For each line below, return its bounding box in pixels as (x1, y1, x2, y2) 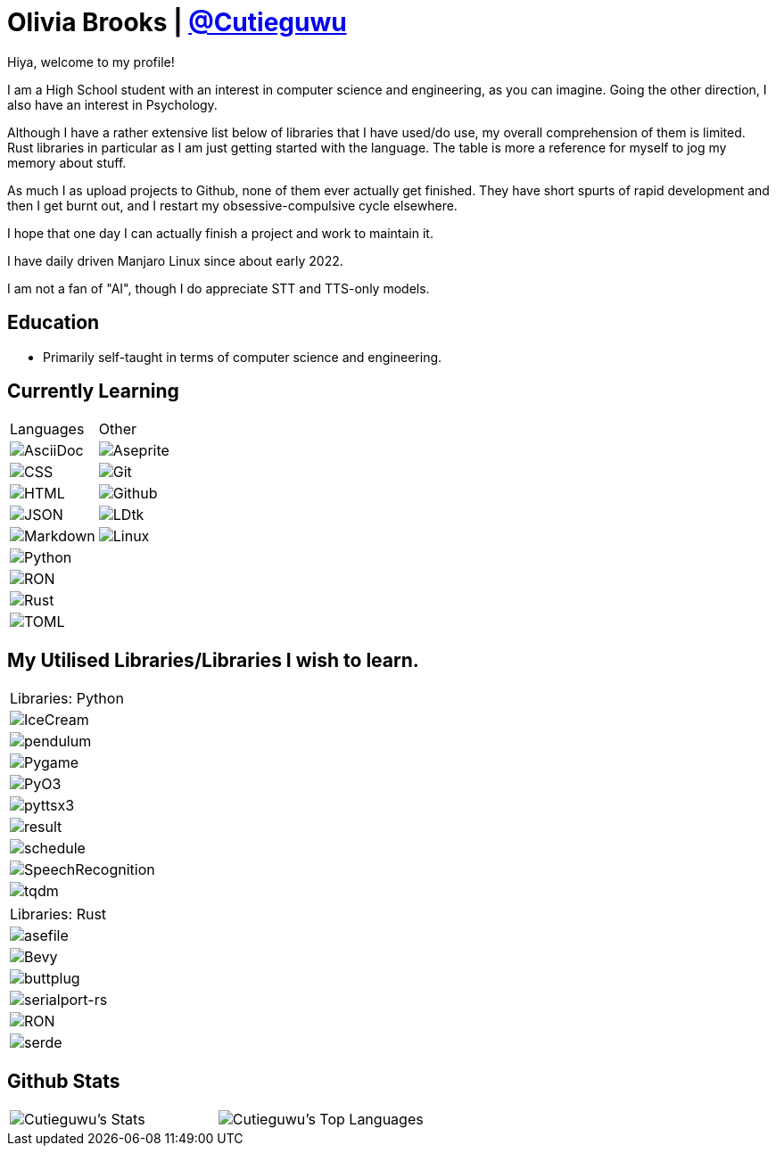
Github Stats (7, 1069, 120, 1092)
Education (7, 311, 100, 334)
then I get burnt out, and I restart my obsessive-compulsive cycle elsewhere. (7, 197, 458, 213)
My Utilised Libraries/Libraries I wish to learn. (7, 648, 419, 671)
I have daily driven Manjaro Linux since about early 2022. (7, 252, 343, 268)
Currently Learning (7, 380, 179, 403)
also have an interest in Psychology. (7, 96, 218, 112)
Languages (10, 420, 85, 439)
